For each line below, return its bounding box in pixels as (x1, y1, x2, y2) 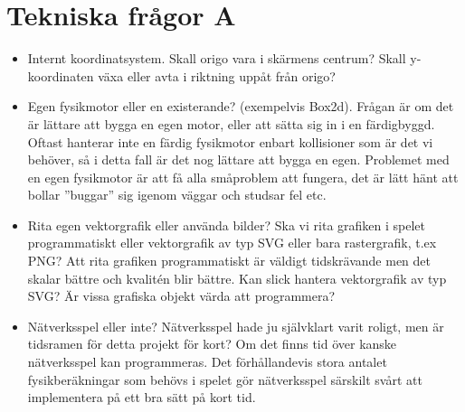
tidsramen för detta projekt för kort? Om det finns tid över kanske (27, 334, 397, 353)
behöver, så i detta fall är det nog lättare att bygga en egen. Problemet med (27, 150, 450, 169)
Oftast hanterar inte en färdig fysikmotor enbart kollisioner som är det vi (27, 132, 433, 151)
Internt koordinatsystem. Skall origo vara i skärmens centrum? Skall (27, 49, 406, 68)
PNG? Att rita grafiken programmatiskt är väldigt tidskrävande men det (27, 251, 431, 270)
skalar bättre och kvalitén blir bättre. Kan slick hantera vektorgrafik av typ (27, 268, 447, 287)
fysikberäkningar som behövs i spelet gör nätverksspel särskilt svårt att (27, 370, 422, 389)
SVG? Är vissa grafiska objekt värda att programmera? (27, 286, 336, 305)
